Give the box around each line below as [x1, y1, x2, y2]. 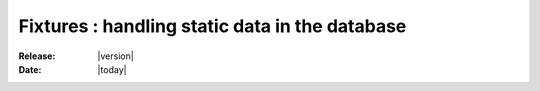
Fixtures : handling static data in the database [18, 15, 407, 37]
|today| [97, 63, 127, 75]
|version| [97, 50, 134, 62]
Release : [18, 50, 56, 62]
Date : [18, 63, 42, 75]
